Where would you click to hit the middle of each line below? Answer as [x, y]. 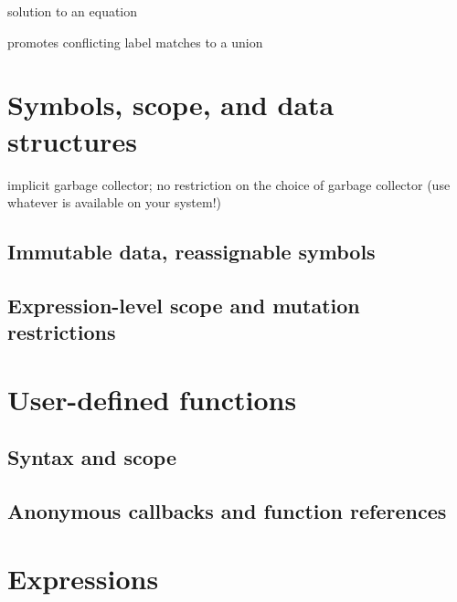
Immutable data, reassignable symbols [191, 252]
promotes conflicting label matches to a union [135, 42]
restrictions [62, 332]
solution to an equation [73, 11]
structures [72, 140]
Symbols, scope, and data [171, 105]
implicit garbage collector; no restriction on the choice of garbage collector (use [229, 184]
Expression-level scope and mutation [184, 305]
